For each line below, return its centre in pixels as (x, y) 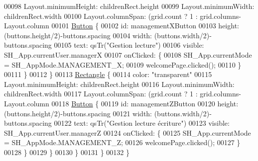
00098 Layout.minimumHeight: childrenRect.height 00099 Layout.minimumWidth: (129, 6)
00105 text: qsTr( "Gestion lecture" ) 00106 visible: (129, 45)
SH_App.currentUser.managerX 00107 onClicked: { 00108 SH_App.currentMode (128, 54)
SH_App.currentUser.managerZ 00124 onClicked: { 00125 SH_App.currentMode (128, 132)
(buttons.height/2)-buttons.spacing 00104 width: (78, 35)
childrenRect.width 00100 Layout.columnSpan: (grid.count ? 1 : (101, 16)
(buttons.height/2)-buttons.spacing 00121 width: (78, 113)
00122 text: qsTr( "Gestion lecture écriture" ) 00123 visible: (142, 123)
